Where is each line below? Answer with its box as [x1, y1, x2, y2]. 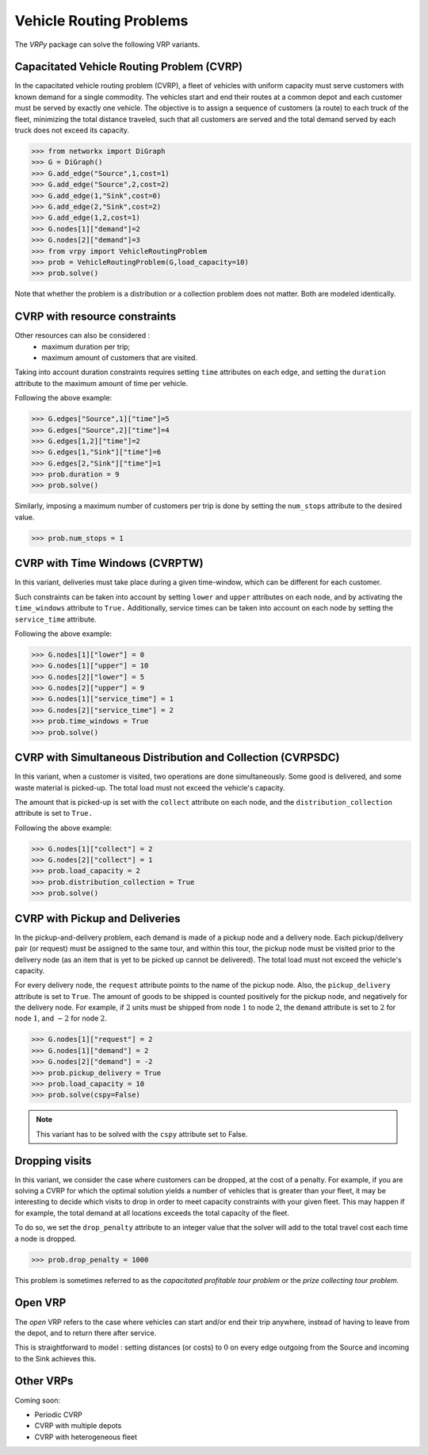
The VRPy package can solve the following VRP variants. [14, 40, 201, 49]
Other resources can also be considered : [14, 331, 151, 340]
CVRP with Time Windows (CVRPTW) [14, 557, 204, 570]
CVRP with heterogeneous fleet [34, 1432, 138, 1442]
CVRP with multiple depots [34, 1421, 122, 1430]
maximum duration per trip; [41, 342, 131, 351]
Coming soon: [14, 1396, 61, 1405]
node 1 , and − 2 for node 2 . [14, 1013, 107, 1023]
